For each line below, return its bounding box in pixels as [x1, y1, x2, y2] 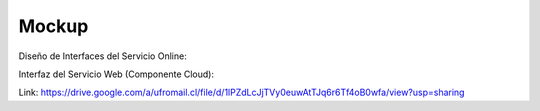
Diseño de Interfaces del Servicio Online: [18, 50, 187, 62]
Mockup [18, 15, 89, 37]
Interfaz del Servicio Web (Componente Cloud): [18, 68, 215, 80]
